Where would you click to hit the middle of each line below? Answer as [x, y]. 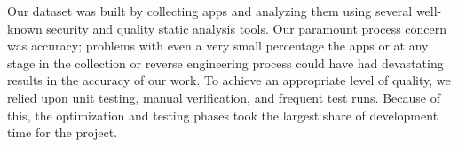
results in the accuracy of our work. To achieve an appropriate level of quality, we [229, 80]
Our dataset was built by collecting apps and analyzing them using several [210, 11]
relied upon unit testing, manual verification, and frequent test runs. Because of [224, 97]
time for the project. [63, 132]
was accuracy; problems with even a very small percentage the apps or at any [218, 46]
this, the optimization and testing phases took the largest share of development [223, 115]
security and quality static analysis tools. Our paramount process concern [247, 28]
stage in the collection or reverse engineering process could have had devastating [225, 62]
